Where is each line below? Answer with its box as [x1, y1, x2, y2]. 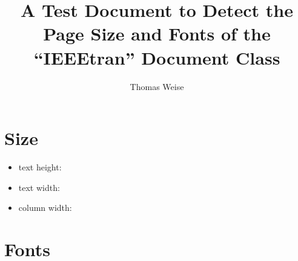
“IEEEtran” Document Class [33, 45, 280, 69]
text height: [18, 161, 62, 173]
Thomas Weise [130, 80, 184, 92]
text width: [18, 181, 60, 193]
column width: [18, 201, 72, 214]
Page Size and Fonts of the [43, 21, 271, 46]
